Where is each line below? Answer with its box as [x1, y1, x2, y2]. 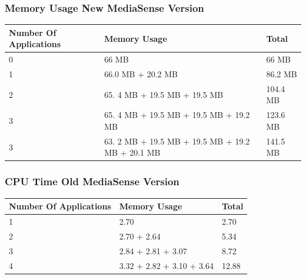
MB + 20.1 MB [104, 146, 161, 159]
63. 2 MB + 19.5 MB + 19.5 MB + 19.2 [104, 134, 250, 147]
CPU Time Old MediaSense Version [5, 174, 179, 189]
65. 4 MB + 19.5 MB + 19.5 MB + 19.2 [104, 109, 250, 121]
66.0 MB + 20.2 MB [104, 68, 178, 80]
